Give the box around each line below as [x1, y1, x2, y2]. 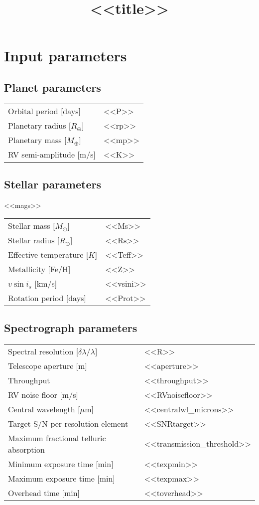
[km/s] [34, 277, 57, 289]
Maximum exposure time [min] [8, 472, 115, 484]
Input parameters [4, 45, 127, 66]
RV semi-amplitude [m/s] [8, 148, 96, 160]
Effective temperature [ [8, 248, 89, 260]
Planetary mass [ [8, 134, 67, 146]
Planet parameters [4, 79, 101, 95]
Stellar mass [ [8, 219, 55, 231]
